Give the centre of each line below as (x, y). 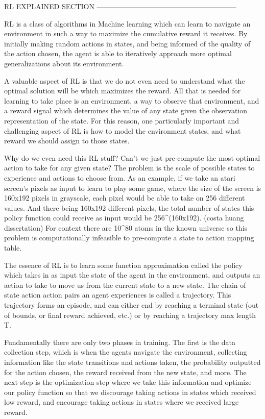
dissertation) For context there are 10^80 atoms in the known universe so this (126, 227)
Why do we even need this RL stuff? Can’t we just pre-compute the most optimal (132, 157)
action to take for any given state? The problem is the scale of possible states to (129, 168)
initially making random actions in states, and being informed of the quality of (127, 43)
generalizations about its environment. (64, 63)
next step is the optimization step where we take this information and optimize (128, 382)
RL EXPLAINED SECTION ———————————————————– (120, 6)
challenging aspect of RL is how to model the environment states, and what (123, 130)
